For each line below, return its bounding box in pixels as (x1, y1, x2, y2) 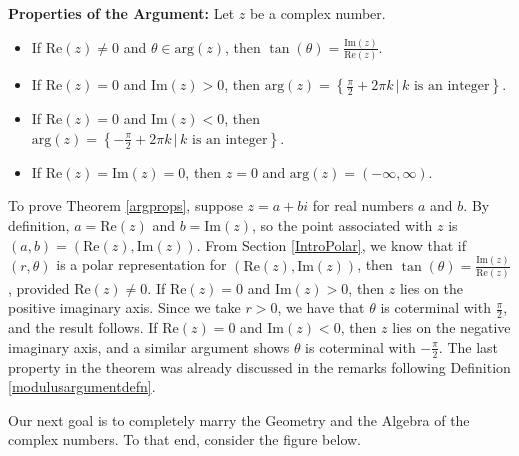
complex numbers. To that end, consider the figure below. (8, 429, 361, 450)
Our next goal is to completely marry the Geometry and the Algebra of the (8, 409, 470, 430)
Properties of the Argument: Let (8, 3, 235, 23)
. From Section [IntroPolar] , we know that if (196, 234, 466, 255)
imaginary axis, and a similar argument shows (8, 336, 290, 357)
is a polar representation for (56, 254, 227, 275)
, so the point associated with (252, 215, 433, 235)
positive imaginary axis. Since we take (8, 297, 241, 318)
